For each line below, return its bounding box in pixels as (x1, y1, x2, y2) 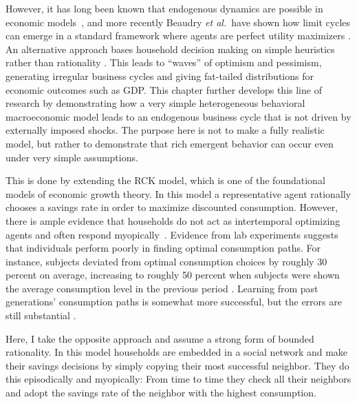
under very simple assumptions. (6, 150, 138, 164)
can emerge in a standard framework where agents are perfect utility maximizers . (6, 28, 351, 43)
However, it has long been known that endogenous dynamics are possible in (6, 1, 323, 15)
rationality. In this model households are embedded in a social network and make (6, 345, 348, 359)
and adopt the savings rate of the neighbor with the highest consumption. (6, 385, 316, 400)
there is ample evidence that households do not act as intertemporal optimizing (6, 213, 340, 228)
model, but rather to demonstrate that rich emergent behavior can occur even (6, 136, 334, 150)
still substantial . (6, 308, 76, 323)
